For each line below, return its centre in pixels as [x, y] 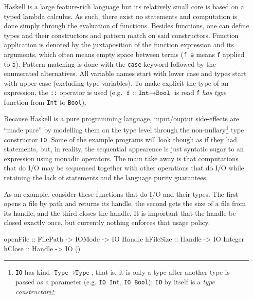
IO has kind [33, 272]
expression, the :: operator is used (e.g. [63, 92]
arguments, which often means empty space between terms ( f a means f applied [124, 54]
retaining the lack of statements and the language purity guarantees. [106, 178]
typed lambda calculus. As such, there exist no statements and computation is [121, 16]
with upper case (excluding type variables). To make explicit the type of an [116, 83]
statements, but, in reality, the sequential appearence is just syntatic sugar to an [124, 149]
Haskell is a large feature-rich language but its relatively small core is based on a [124, 6]
